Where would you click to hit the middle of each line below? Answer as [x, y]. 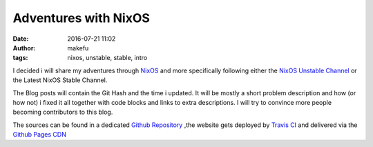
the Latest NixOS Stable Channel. [60, 80]
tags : [20, 58]
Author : [24, 48]
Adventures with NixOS [81, 18]
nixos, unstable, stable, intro [107, 58]
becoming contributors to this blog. [63, 112]
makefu [78, 48]
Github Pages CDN [40, 135]
